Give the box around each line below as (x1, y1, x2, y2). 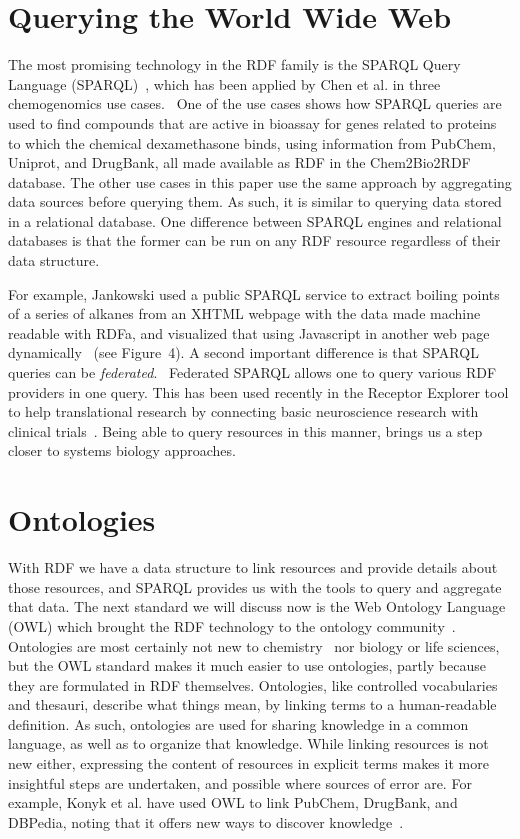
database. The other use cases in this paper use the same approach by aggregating (8, 171, 512, 192)
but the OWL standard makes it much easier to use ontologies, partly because (8, 655, 486, 676)
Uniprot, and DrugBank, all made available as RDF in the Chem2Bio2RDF (8, 152, 471, 173)
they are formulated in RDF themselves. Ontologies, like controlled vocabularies (8, 674, 498, 695)
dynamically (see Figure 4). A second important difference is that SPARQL (8, 342, 479, 363)
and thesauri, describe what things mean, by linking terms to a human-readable (8, 694, 497, 715)
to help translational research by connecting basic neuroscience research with (8, 401, 479, 422)
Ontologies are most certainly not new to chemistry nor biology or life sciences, (8, 635, 500, 656)
